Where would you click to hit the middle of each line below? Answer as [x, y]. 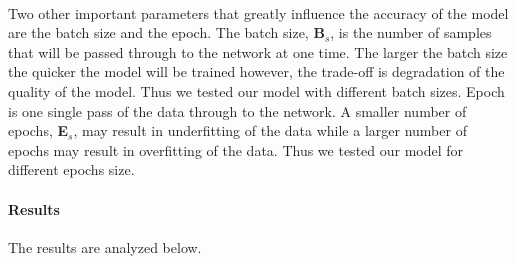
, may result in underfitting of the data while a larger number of [270, 130]
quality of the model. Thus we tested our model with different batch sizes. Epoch [256, 90]
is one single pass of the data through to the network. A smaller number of [237, 110]
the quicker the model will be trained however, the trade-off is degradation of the [256, 71]
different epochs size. [71, 169]
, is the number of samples [411, 32]
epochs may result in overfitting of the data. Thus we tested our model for [236, 149]
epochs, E [38, 130]
